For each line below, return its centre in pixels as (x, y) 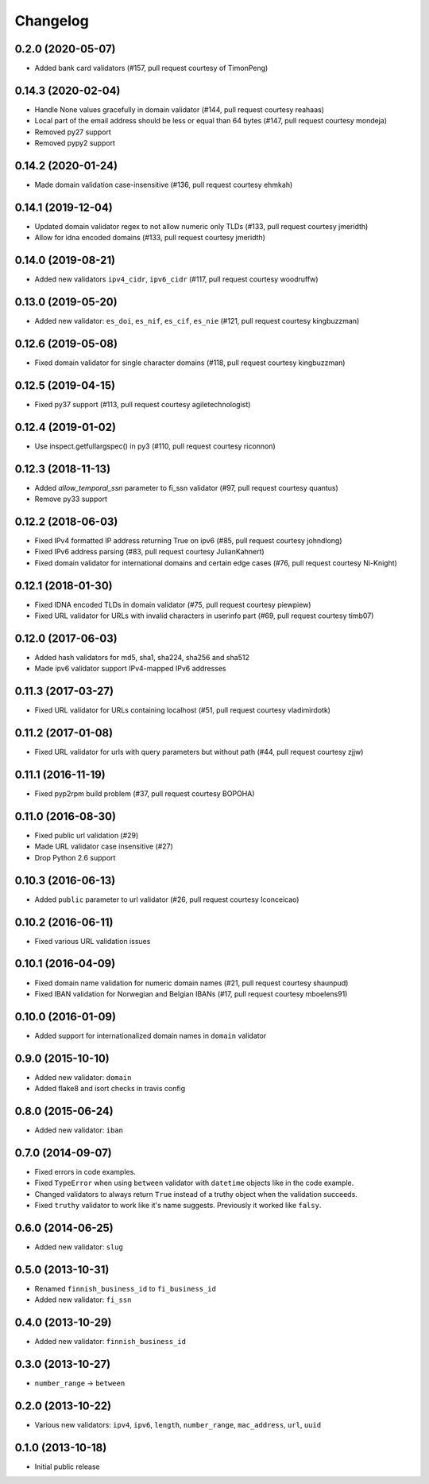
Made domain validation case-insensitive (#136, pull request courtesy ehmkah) (164, 185)
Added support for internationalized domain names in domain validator (151, 1035)
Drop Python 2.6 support (75, 857)
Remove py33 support (71, 499)
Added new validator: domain (83, 1077)
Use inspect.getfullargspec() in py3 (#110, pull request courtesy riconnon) (155, 446)
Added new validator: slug (79, 1247)
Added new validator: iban (79, 1130)
